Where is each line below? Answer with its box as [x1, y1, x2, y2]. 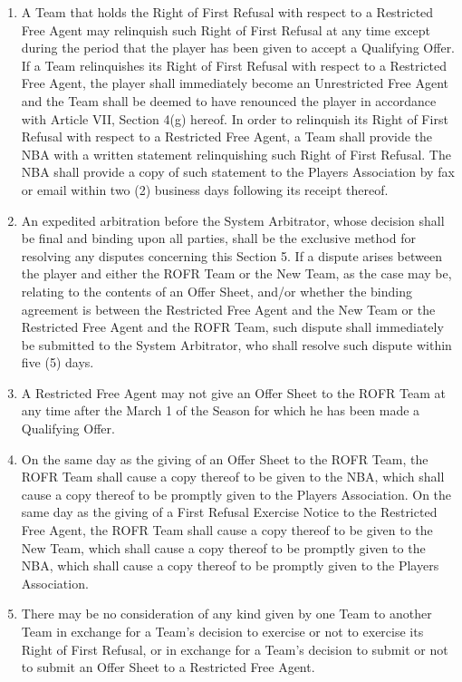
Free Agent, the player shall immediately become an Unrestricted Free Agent [21, 73, 449, 93]
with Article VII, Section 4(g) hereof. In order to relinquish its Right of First [21, 109, 448, 128]
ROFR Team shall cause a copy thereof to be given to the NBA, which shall [21, 467, 445, 486]
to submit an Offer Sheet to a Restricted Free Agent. [21, 658, 315, 677]
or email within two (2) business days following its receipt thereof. [21, 180, 389, 199]
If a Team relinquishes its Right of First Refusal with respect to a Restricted [21, 55, 448, 74]
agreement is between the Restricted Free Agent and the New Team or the [21, 299, 436, 318]
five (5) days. [21, 353, 94, 372]
